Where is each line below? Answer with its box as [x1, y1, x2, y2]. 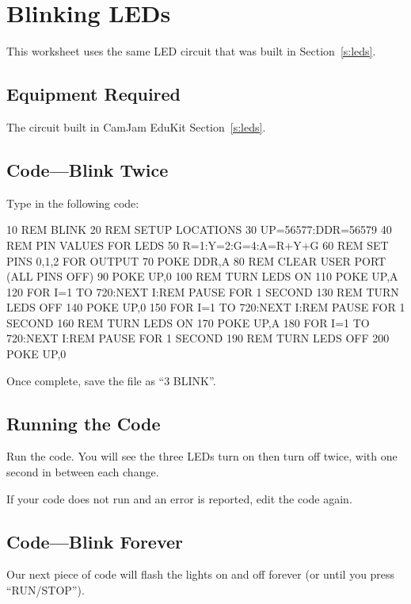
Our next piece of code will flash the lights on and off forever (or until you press [6, 566, 395, 583]
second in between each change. [6, 464, 159, 480]
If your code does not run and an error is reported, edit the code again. [6, 490, 352, 507]
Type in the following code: [6, 194, 139, 211]
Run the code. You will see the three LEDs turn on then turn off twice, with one [6, 448, 398, 464]
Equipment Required [6, 82, 181, 106]
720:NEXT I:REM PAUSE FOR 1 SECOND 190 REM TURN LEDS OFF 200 [6, 330, 390, 346]
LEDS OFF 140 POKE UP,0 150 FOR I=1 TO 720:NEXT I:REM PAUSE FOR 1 [6, 299, 405, 315]
